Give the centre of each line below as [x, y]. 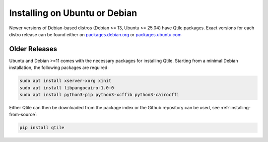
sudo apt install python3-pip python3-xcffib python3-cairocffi [100, 95]
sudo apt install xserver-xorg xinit [66, 81]
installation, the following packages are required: [59, 68]
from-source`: [24, 115]
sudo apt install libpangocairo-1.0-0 [67, 88]
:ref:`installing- [236, 107]
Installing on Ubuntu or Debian [73, 13]
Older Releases [33, 49]
